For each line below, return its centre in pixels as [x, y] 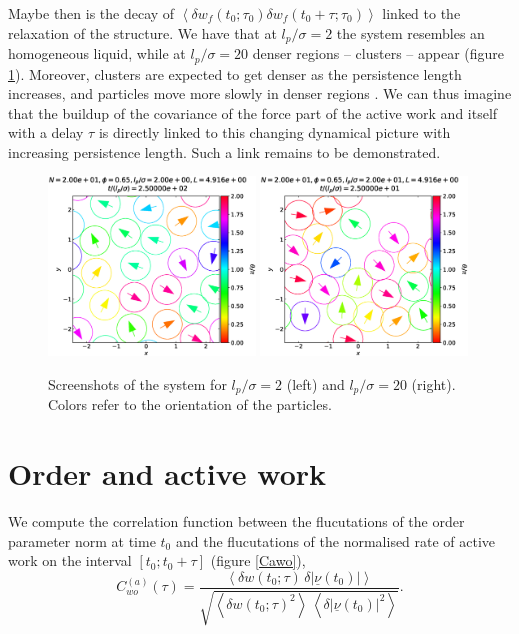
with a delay [46, 132]
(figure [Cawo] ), [258, 560]
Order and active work [167, 473]
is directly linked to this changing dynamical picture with [274, 132]
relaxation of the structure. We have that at [142, 32]
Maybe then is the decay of [91, 13]
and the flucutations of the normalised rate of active [335, 540]
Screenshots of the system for [137, 384]
